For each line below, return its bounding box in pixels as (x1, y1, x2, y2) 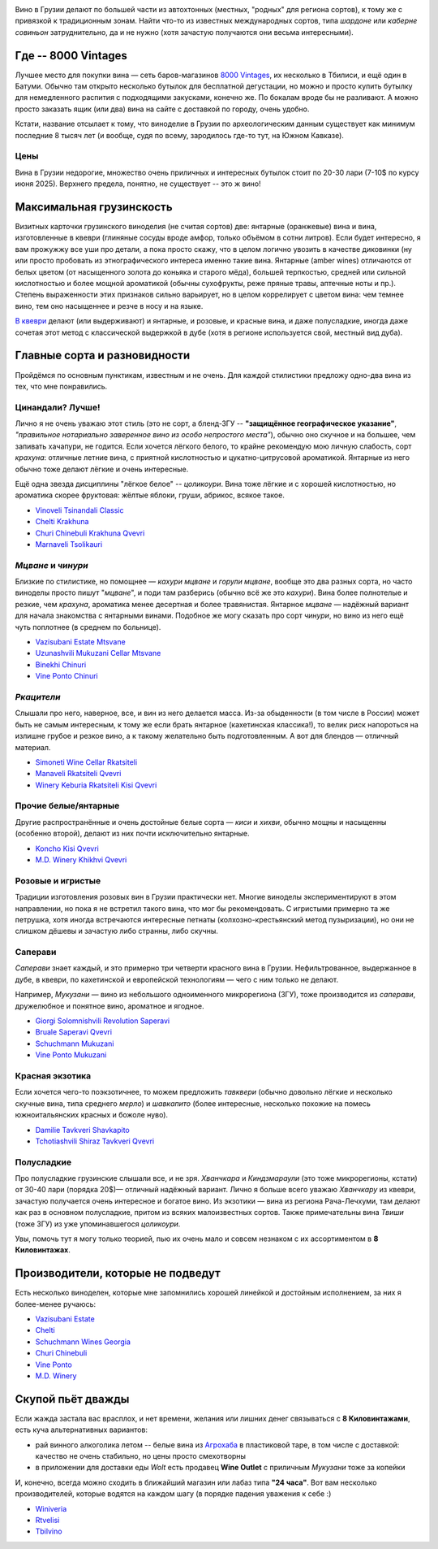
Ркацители (15, 691, 61, 702)
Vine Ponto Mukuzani (35, 1050, 107, 1060)
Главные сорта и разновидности (15, 349, 191, 362)
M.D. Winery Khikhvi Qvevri (35, 855, 127, 865)
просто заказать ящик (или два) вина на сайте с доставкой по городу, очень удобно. (15, 104, 310, 114)
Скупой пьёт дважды (15, 1392, 130, 1406)
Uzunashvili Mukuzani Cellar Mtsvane (35, 649, 161, 658)
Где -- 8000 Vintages (15, 49, 127, 63)
